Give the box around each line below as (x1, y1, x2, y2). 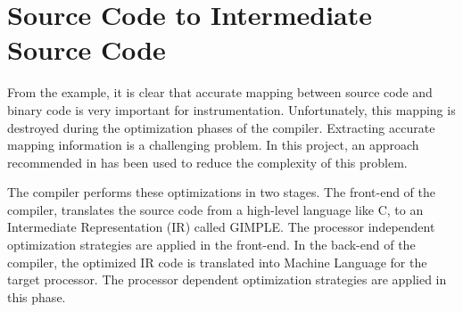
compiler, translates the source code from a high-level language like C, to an (7, 200, 424, 218)
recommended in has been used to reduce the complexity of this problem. (7, 152, 408, 171)
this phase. (7, 287, 66, 306)
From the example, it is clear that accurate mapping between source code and (7, 83, 433, 102)
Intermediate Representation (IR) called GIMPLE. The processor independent (7, 218, 435, 236)
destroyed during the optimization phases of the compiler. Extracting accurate (7, 118, 435, 136)
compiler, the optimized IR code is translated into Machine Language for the (7, 252, 427, 271)
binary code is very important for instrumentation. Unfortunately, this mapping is (7, 100, 456, 119)
